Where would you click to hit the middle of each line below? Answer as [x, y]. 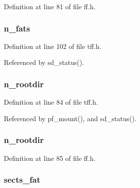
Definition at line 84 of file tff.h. [51, 102]
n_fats [17, 28]
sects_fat [22, 180]
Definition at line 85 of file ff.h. [50, 158]
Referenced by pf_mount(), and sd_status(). [70, 118]
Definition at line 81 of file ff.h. [50, 6]
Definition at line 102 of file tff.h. [53, 46]
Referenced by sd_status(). [44, 62]
